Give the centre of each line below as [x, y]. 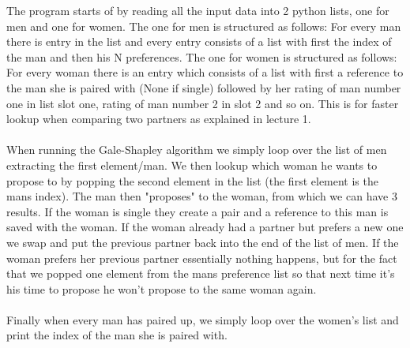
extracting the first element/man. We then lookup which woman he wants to [192, 165]
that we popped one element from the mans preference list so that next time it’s [201, 273]
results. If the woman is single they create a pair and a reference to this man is [197, 211]
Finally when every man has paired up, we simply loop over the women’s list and [203, 319]
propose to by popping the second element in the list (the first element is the [192, 180]
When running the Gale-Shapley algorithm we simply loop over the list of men [197, 150]
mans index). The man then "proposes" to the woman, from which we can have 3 [202, 196]
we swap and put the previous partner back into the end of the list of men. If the [203, 242]
